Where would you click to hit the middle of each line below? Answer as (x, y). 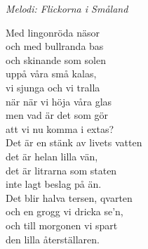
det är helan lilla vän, (52, 156)
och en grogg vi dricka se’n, (65, 211)
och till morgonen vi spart (62, 225)
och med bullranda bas (55, 46)
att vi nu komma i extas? (60, 128)
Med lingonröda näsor (53, 32)
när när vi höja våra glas (59, 101)
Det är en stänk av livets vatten (74, 142)
